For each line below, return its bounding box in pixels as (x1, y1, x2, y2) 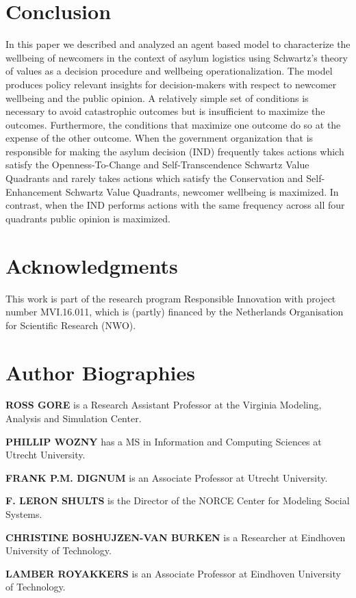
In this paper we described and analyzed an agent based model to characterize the (5, 37, 351, 51)
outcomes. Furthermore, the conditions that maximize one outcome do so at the (5, 117, 341, 131)
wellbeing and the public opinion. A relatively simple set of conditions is (5, 90, 309, 105)
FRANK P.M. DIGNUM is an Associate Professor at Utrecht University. (5, 470, 328, 484)
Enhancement (5, 184, 63, 198)
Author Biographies (5, 358, 195, 386)
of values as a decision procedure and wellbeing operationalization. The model (5, 64, 333, 78)
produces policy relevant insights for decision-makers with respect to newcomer (5, 77, 337, 91)
